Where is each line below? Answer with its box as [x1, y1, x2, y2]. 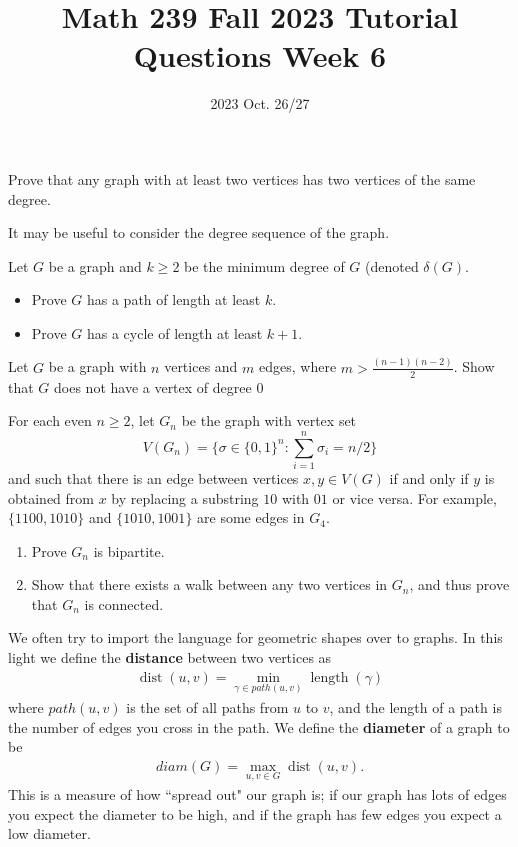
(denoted [365, 255, 419, 276]
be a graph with [48, 356, 147, 377]
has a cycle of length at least [86, 322, 263, 343]
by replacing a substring [111, 487, 259, 508]
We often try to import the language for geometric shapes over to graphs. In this [8, 627, 503, 648]
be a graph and [48, 255, 142, 276]
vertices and [164, 356, 238, 377]
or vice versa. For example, [332, 487, 497, 508]
